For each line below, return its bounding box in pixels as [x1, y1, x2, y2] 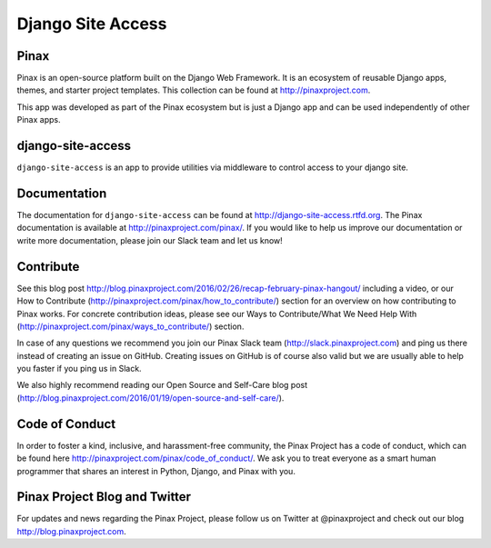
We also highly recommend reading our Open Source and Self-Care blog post [16, 380, 308, 391]
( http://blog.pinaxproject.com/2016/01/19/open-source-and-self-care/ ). [16, 392, 285, 404]
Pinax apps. [16, 115, 61, 125]
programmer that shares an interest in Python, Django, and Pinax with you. [16, 465, 296, 476]
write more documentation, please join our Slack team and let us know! [16, 234, 284, 245]
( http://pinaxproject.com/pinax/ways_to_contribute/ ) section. [16, 321, 245, 332]
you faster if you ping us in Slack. [16, 364, 142, 374]
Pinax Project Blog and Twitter [16, 489, 191, 504]
